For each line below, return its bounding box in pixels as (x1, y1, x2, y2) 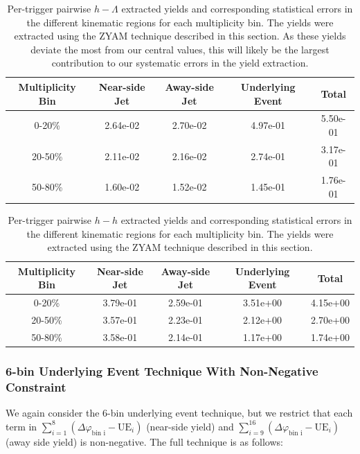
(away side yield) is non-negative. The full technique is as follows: (6, 434, 283, 448)
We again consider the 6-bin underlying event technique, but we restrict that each (6, 405, 353, 420)
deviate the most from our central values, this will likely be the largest (30, 42, 330, 56)
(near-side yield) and (146, 419, 234, 433)
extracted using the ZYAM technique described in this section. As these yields (14, 28, 346, 43)
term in (6, 419, 37, 433)
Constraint (6, 378, 66, 395)
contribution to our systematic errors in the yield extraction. (51, 55, 309, 70)
